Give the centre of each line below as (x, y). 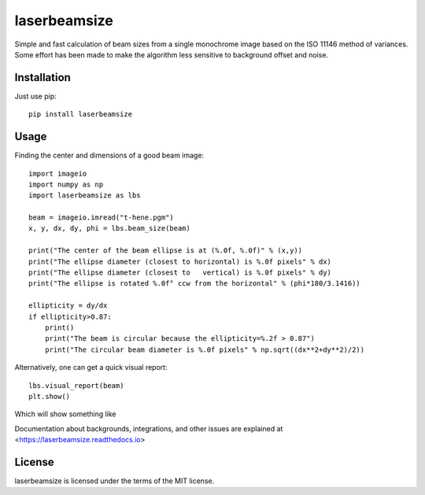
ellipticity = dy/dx (68, 306)
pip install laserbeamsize (81, 115)
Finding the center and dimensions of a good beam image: (109, 155)
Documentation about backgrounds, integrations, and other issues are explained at (149, 428)
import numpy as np (66, 184)
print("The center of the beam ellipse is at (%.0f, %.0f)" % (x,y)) (166, 251)
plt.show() (50, 396)
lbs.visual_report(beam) (76, 385)
